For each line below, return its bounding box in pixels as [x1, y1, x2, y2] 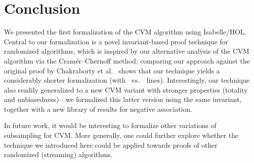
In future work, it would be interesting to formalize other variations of [4, 120, 216, 130]
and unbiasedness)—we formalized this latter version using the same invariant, [4, 94, 242, 104]
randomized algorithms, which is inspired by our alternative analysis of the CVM [4, 46, 250, 56]
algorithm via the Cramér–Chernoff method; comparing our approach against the [4, 55, 250, 65]
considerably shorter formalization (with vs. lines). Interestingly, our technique [4, 75, 250, 85]
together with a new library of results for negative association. [4, 103, 192, 114]
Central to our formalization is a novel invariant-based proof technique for [4, 36, 228, 46]
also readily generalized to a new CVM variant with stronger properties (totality [4, 84, 248, 95]
